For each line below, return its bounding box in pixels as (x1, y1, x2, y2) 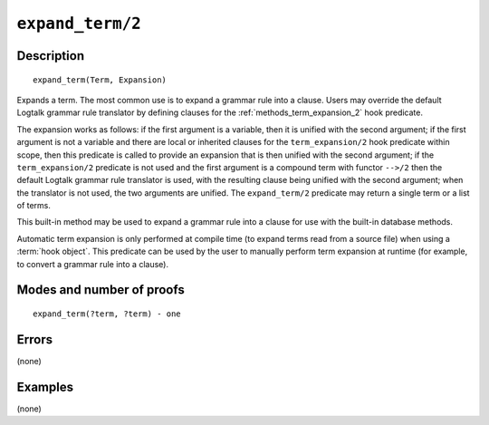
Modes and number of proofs (16, 282, 185, 298)
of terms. (16, 200, 52, 211)
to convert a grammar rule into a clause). (16, 258, 169, 269)
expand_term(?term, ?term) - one (33, 309, 181, 319)
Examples (16, 379, 74, 394)
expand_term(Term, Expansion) (33, 74, 168, 85)
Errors (16, 332, 53, 347)
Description (16, 48, 85, 63)
